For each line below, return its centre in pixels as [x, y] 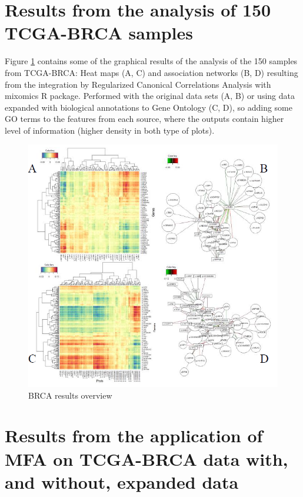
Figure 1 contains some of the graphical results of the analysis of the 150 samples [151, 61]
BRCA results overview [70, 395]
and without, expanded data [122, 481]
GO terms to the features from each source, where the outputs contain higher [144, 119]
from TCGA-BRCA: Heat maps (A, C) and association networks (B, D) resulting [151, 72]
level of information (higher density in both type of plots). [110, 130]
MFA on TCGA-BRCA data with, [146, 458]
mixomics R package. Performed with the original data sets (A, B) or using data [150, 96]
